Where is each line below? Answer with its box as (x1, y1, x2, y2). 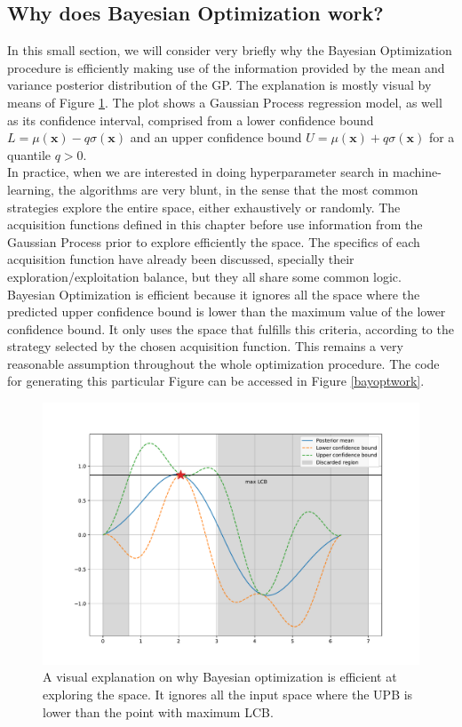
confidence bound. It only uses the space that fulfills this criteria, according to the (7, 319, 454, 338)
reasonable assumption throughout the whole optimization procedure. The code (7, 354, 440, 372)
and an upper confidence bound (130, 128, 302, 147)
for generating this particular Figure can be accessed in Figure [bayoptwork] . (7, 371, 425, 390)
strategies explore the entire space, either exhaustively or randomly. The (7, 197, 401, 216)
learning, (7, 180, 54, 198)
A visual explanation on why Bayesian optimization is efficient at (43, 667, 397, 686)
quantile (7, 145, 52, 164)
